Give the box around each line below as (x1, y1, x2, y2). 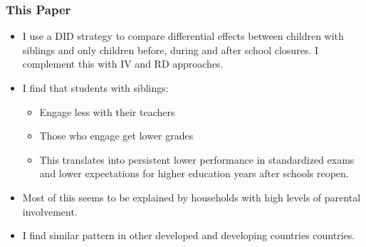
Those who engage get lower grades (39, 128, 194, 143)
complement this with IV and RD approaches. (22, 56, 224, 71)
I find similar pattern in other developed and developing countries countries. (22, 228, 355, 243)
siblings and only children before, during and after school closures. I (22, 42, 318, 57)
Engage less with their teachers (39, 104, 175, 119)
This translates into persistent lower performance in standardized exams (39, 152, 355, 167)
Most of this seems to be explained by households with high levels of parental (22, 189, 361, 204)
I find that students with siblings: (22, 80, 169, 95)
